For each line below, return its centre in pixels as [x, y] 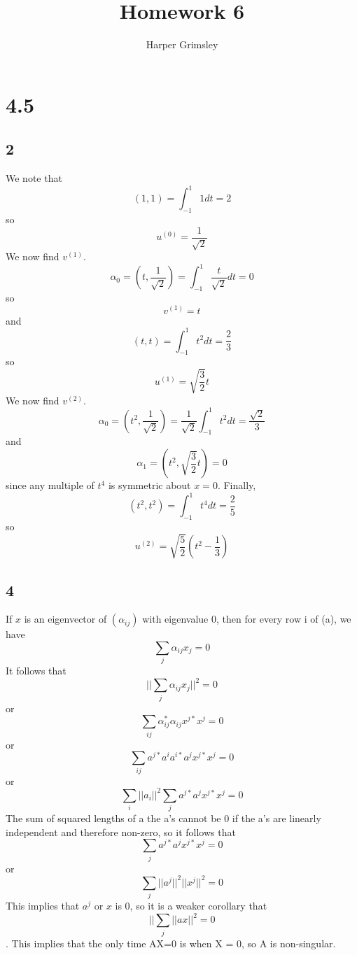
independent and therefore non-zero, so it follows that [121, 832]
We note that [34, 178]
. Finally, [237, 485]
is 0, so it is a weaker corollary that [191, 906]
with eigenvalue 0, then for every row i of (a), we [247, 619]
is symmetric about [149, 485]
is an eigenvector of [65, 619]
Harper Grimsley [182, 44]
